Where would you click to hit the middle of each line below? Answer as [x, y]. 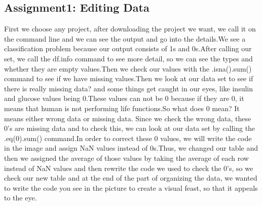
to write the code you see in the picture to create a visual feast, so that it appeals [131, 187]
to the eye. [21, 198]
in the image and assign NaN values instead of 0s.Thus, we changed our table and [131, 148]
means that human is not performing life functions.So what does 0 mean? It [122, 108]
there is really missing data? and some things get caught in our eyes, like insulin [129, 88]
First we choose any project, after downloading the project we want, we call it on [130, 29]
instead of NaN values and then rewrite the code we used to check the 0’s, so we [129, 168]
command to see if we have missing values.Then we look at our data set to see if [129, 78]
